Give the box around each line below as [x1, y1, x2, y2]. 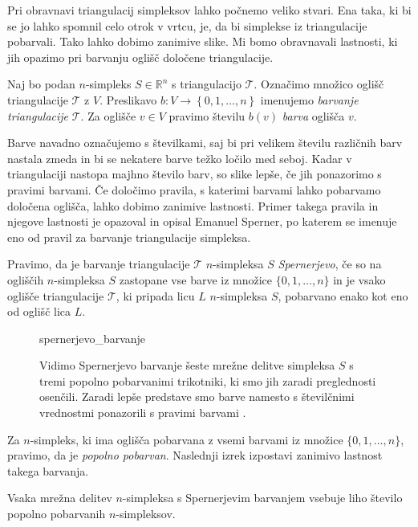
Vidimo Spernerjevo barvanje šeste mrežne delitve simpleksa [39, 357, 335, 374]
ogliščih [7, 271, 44, 288]
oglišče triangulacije [7, 287, 104, 304]
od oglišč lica [7, 303, 71, 320]
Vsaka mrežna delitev [7, 489, 112, 506]
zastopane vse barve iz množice [119, 271, 273, 288]
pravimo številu [168, 107, 246, 124]
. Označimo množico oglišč [254, 76, 384, 92]
